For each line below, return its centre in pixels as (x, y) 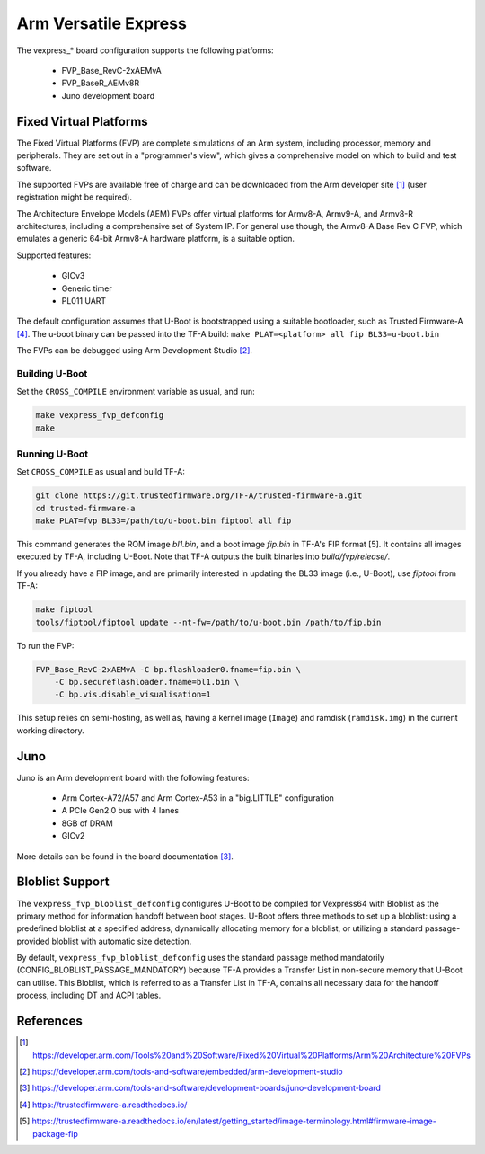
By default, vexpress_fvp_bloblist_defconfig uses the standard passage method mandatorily (201, 958)
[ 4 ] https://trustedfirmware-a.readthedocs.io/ (103, 1105)
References (49, 1021)
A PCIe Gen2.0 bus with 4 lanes (120, 811)
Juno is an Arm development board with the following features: (133, 777)
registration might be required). (74, 197)
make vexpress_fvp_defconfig (100, 415)
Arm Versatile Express (102, 23)
